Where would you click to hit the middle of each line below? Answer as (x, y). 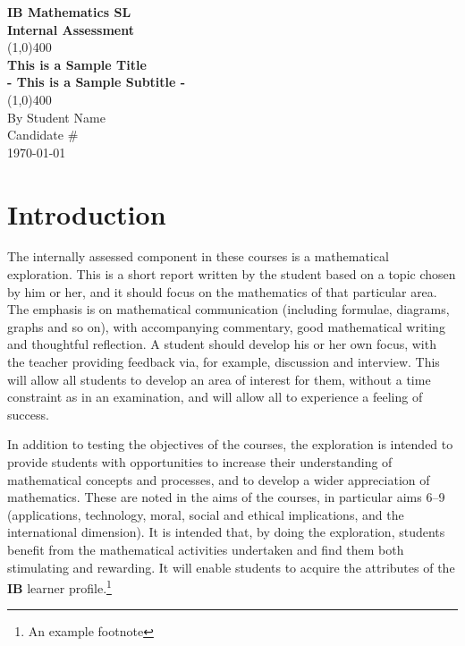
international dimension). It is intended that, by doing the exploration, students (226, 532)
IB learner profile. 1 (59, 586)
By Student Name (56, 117)
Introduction (87, 213)
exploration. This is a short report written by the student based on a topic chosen (232, 274)
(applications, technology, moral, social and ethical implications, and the (206, 514)
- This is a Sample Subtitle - (97, 82)
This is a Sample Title (77, 64)
